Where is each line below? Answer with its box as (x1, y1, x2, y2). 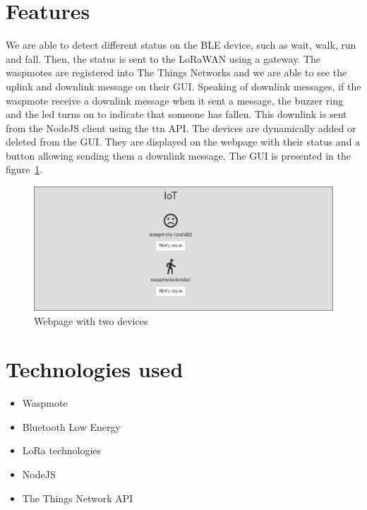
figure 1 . (6, 162, 43, 177)
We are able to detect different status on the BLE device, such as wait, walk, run (6, 37, 356, 52)
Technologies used (6, 355, 183, 384)
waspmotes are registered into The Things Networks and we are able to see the (6, 65, 347, 80)
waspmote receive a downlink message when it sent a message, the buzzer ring (6, 93, 344, 107)
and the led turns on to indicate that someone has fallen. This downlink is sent (6, 107, 347, 121)
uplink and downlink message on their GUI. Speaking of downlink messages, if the (6, 78, 361, 93)
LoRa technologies (22, 443, 102, 458)
